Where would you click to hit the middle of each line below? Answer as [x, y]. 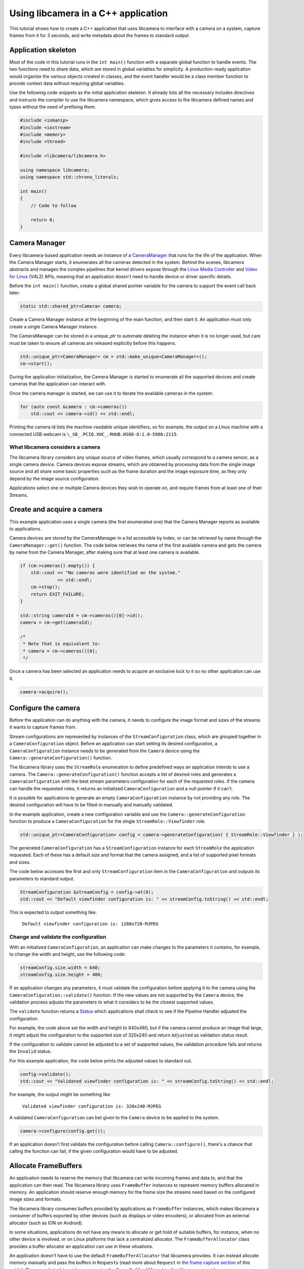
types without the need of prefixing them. [53, 107]
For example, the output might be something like [60, 1094]
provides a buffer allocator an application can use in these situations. [81, 1246]
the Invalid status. [30, 1051]
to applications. [25, 528]
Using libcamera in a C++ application [89, 13]
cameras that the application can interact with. [58, 384]
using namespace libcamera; [55, 170]
